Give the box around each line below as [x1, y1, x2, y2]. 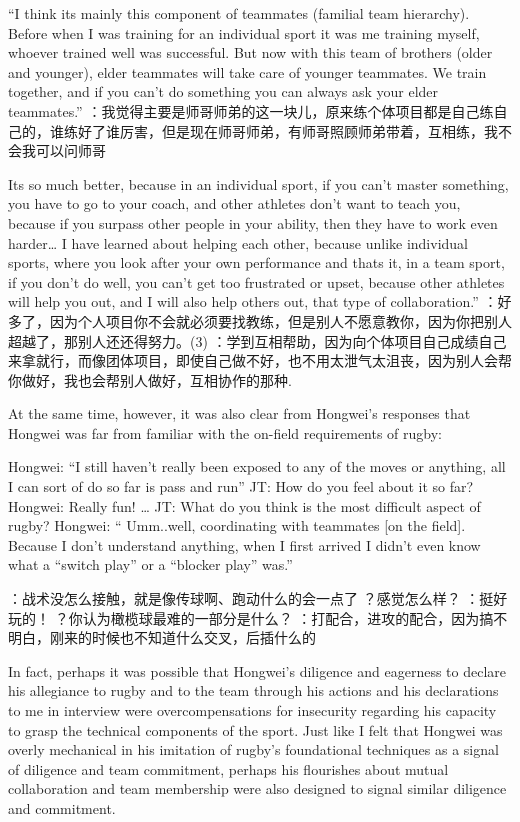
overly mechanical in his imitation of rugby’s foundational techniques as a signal [8, 739, 499, 760]
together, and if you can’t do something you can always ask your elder [8, 81, 439, 102]
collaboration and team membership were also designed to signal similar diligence [8, 778, 507, 799]
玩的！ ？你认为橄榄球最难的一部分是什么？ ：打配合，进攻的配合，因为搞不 [8, 607, 508, 628]
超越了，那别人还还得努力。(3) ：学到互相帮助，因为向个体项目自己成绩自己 [8, 330, 507, 351]
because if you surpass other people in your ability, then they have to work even [8, 212, 498, 233]
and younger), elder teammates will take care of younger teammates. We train [8, 61, 487, 82]
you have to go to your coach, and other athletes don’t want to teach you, [8, 193, 461, 214]
